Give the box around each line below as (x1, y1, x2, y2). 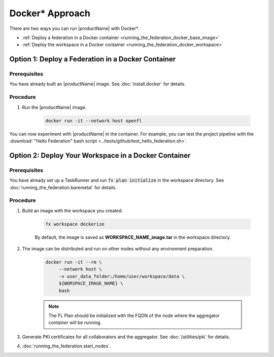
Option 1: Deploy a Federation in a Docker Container (9, 55, 176, 63)
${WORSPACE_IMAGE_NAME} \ (58, 280, 124, 287)
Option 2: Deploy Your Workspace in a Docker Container (9, 151, 191, 160)
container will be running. (48, 319, 101, 326)
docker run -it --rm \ (45, 259, 102, 265)
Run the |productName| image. (22, 104, 87, 110)
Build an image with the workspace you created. (22, 207, 123, 213)
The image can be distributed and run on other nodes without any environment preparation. (22, 246, 214, 252)
